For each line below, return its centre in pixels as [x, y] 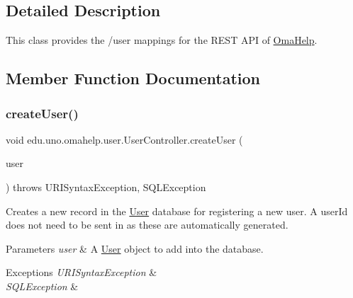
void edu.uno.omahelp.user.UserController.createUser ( [124, 139]
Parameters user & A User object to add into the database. [135, 248]
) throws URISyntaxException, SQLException [106, 187]
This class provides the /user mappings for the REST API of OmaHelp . [162, 40]
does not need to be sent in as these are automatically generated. [147, 225]
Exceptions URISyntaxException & [82, 272]
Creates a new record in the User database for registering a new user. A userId [177, 211]
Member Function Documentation [133, 78]
